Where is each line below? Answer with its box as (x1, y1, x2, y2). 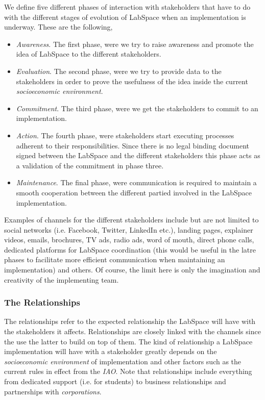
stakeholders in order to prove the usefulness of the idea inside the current (16, 76, 248, 86)
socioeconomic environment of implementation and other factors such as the (4, 356, 242, 366)
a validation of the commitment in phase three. (16, 160, 164, 170)
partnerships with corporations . (4, 386, 102, 396)
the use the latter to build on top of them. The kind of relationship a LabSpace (4, 336, 253, 346)
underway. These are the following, (4, 21, 113, 32)
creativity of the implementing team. (4, 274, 119, 285)
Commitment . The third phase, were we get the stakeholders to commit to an (16, 103, 258, 113)
